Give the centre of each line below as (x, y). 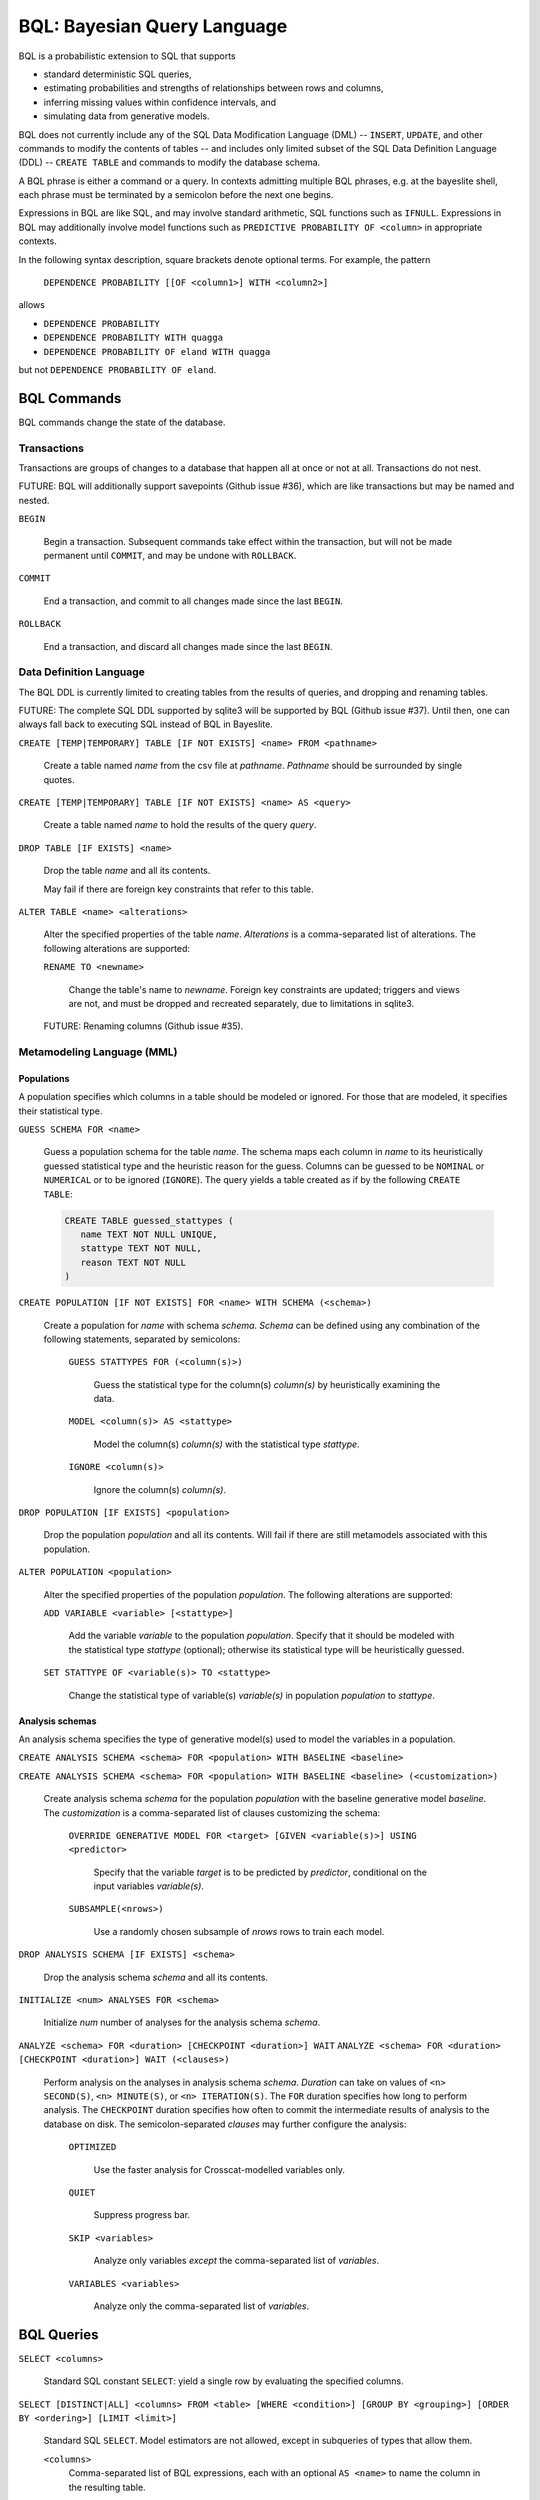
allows (31, 305)
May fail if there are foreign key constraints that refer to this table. (178, 889)
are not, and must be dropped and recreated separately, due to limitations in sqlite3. (241, 1003)
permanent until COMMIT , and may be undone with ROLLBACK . (170, 555)
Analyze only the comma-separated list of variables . (201, 2306)
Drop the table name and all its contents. (127, 871)
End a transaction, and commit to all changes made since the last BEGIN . (193, 601)
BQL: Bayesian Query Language (153, 26)
